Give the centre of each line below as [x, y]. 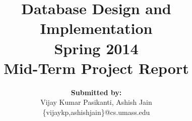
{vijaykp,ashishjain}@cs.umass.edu [96, 112]
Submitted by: [96, 92]
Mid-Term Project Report [96, 68]
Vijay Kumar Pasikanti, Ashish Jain [96, 102]
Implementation [96, 28]
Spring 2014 [96, 48]
